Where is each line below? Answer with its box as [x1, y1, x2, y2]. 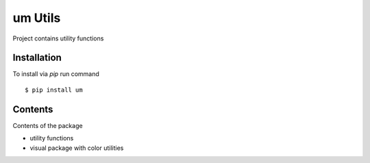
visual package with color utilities [29, 144, 124, 152]
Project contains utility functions [12, 34, 104, 42]
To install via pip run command [12, 70, 99, 78]
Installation [12, 52, 62, 64]
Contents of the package [12, 121, 83, 129]
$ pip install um [25, 86, 83, 94]
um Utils [12, 10, 61, 25]
